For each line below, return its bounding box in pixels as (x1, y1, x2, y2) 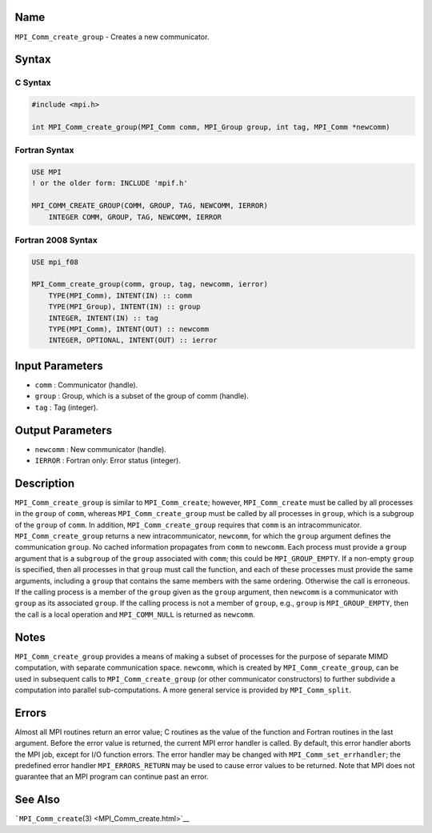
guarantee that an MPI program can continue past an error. (14, 772, 209, 782)
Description (14, 476, 75, 490)
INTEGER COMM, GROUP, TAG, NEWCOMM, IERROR (48, 212, 222, 222)
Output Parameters (14, 423, 112, 437)
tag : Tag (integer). (34, 402, 99, 412)
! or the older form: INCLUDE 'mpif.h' (31, 178, 188, 188)
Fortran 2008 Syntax (14, 234, 98, 246)
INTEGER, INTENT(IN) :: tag (48, 313, 159, 322)
